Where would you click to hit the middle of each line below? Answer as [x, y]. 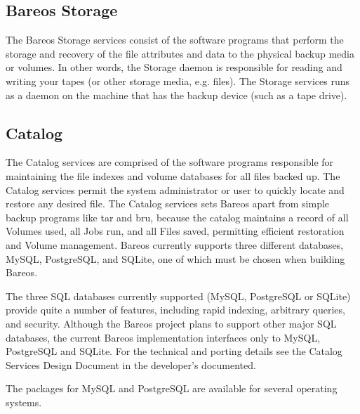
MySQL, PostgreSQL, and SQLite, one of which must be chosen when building [175, 258]
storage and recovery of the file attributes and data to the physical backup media [180, 53]
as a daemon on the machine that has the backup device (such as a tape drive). [176, 95]
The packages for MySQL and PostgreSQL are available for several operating [172, 388]
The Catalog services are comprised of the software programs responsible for [170, 162]
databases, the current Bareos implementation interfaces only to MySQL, [163, 337]
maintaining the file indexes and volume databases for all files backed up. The [173, 175]
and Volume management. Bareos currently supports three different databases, [175, 244]
